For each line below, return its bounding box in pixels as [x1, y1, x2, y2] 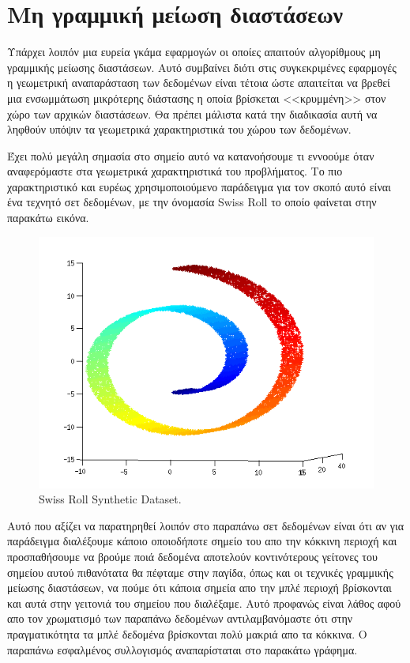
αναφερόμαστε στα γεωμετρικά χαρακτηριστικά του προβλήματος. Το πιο [7, 163, 343, 179]
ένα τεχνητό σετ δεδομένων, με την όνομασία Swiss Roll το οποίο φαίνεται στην [7, 194, 377, 210]
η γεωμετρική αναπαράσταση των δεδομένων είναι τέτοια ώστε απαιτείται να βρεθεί [7, 74, 390, 91]
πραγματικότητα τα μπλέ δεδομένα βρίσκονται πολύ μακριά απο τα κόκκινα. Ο [7, 626, 367, 642]
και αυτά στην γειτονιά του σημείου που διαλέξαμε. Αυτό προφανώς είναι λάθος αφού [7, 594, 401, 611]
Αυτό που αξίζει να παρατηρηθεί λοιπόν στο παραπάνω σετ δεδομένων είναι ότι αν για [7, 517, 404, 533]
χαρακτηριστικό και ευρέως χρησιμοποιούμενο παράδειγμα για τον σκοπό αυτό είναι [7, 178, 391, 194]
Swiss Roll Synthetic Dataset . [39, 491, 182, 507]
